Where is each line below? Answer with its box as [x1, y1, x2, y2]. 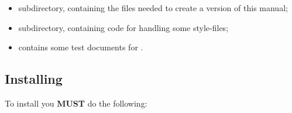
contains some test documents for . [18, 41, 143, 53]
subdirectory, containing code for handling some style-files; [18, 21, 229, 33]
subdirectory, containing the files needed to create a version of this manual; [18, 2, 288, 13]
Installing [5, 70, 63, 88]
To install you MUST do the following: [5, 97, 147, 109]
